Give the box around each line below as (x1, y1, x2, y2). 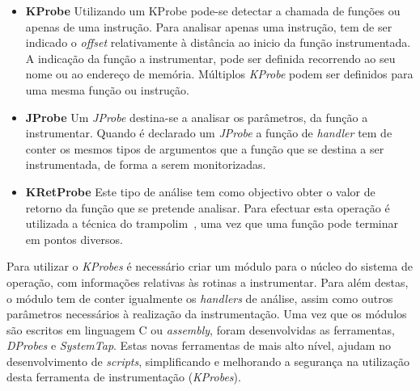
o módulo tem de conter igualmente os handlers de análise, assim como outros (6, 289, 393, 306)
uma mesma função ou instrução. (25, 81, 189, 98)
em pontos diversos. (25, 230, 123, 247)
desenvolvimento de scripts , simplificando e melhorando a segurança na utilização (6, 352, 409, 369)
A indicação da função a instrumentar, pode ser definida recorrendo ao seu (25, 49, 396, 66)
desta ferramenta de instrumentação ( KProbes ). (6, 368, 241, 385)
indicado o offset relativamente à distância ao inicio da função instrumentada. (25, 34, 411, 51)
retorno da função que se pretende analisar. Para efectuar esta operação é (25, 199, 390, 216)
